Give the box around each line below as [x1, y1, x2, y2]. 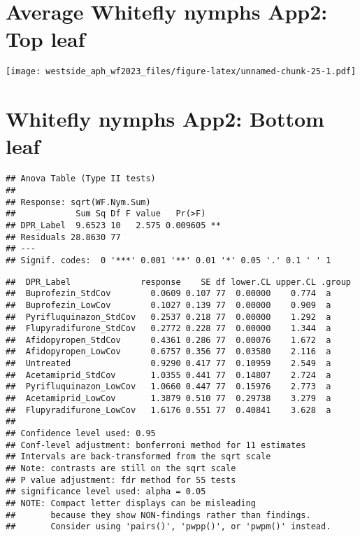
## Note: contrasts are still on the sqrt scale [6, 463, 236, 474]
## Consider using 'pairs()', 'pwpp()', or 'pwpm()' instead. [6, 522, 331, 532]
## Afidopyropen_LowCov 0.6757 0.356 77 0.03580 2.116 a [6, 347, 331, 357]
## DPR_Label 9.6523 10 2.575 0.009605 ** [6, 220, 221, 230]
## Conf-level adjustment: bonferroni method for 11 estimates [6, 440, 306, 450]
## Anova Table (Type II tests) [6, 174, 156, 184]
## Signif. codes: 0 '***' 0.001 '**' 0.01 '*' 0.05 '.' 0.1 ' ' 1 [6, 255, 331, 265]
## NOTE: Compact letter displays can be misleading [6, 498, 256, 508]
